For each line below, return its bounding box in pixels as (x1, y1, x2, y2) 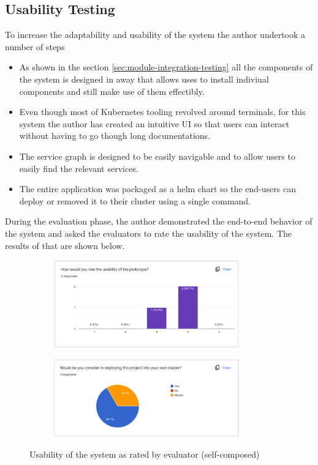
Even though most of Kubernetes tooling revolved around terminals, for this (19, 105, 306, 118)
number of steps (5, 40, 65, 53)
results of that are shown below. (5, 239, 125, 251)
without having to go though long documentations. (19, 129, 211, 142)
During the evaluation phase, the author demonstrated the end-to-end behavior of (5, 215, 312, 228)
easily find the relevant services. (19, 162, 138, 174)
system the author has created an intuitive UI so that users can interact (19, 117, 290, 130)
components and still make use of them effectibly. (19, 84, 205, 97)
